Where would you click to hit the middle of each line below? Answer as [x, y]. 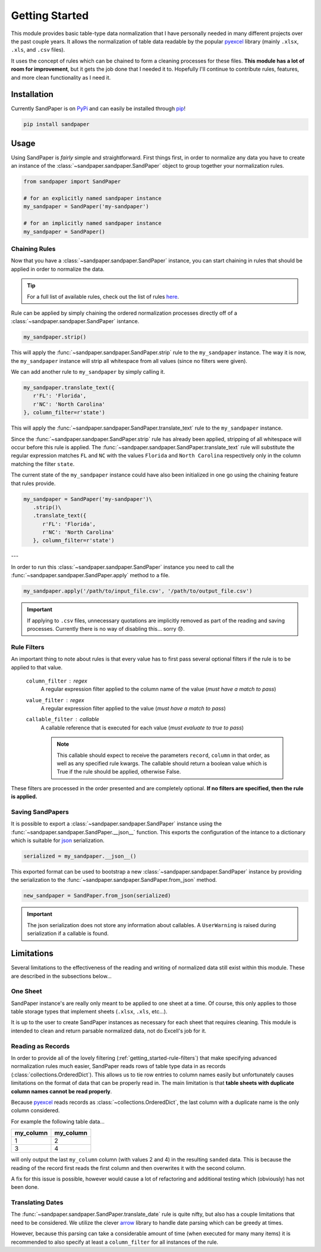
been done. [25, 1187]
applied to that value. [37, 667]
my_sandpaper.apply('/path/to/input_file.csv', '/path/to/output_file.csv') [138, 591]
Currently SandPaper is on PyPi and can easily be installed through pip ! [98, 109]
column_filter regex [56, 681]
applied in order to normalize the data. [58, 269]
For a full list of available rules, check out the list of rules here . [103, 296]
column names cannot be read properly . [62, 1091]
